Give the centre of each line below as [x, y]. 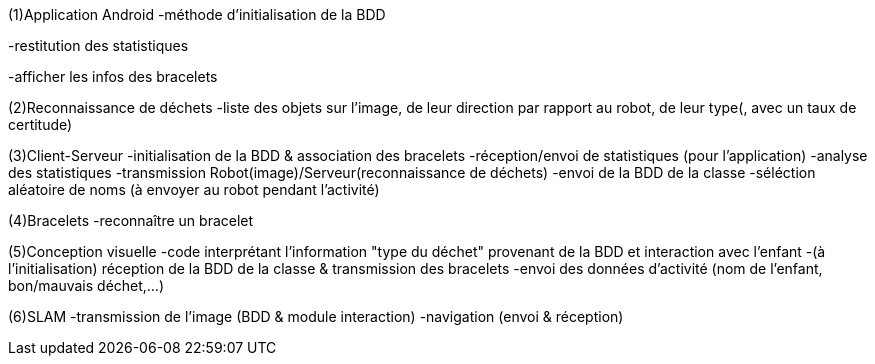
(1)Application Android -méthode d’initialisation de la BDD [197, 14]
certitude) [40, 124]
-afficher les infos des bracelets [113, 76]
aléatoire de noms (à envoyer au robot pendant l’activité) [194, 189]
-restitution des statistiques [98, 45]
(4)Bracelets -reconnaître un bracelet [131, 220]
